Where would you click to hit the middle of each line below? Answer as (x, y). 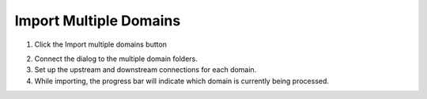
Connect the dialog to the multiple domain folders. (116, 59)
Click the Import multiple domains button (101, 44)
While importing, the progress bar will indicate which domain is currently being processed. (182, 81)
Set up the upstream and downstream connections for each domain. (145, 70)
